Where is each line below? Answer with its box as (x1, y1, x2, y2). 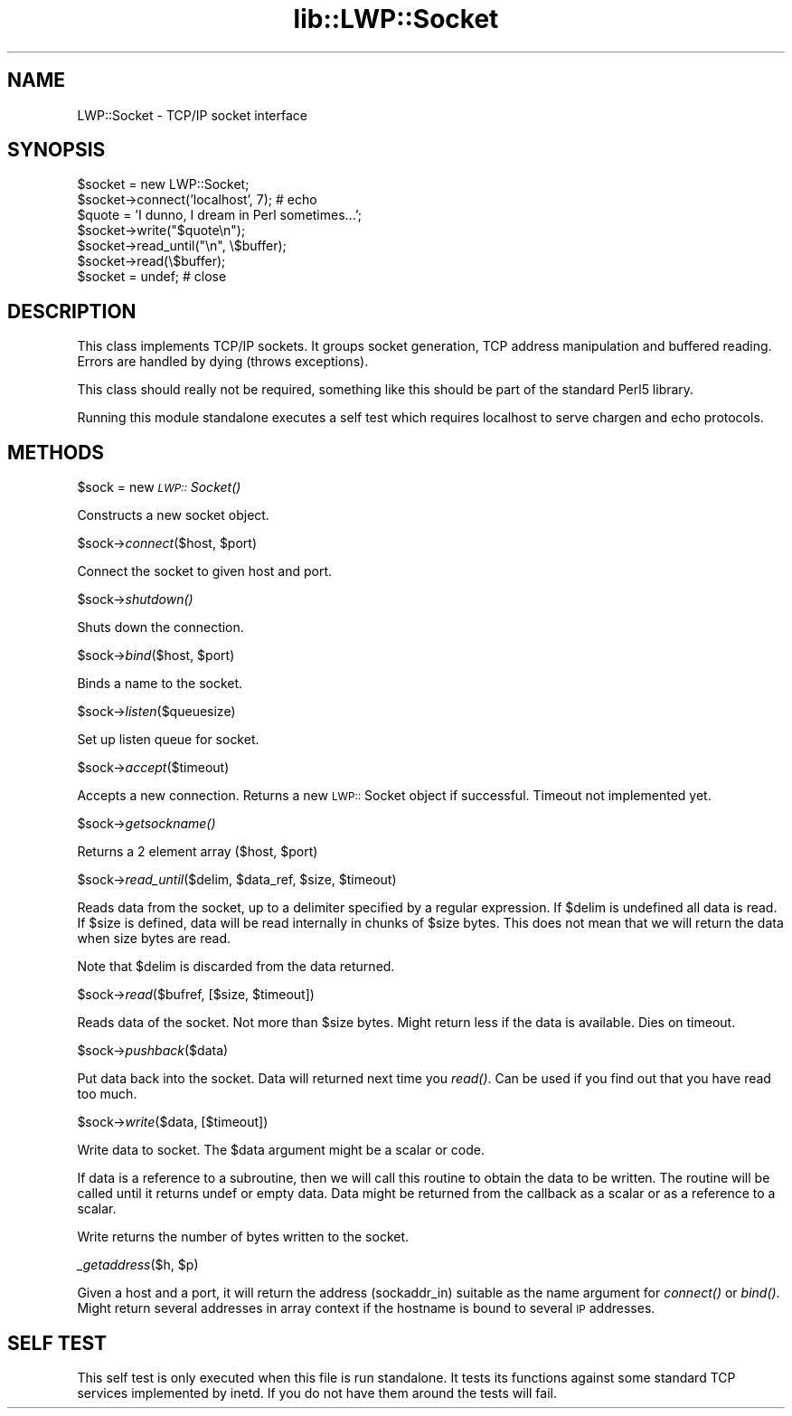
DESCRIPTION (7, 299, 137, 323)
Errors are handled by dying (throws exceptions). (77, 354, 369, 370)
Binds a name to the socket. (77, 675, 243, 692)
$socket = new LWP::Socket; (77, 176, 250, 193)
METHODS (7, 440, 105, 464)
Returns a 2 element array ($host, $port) (77, 844, 318, 860)
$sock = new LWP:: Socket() (77, 479, 241, 496)
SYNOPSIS (7, 138, 106, 162)
